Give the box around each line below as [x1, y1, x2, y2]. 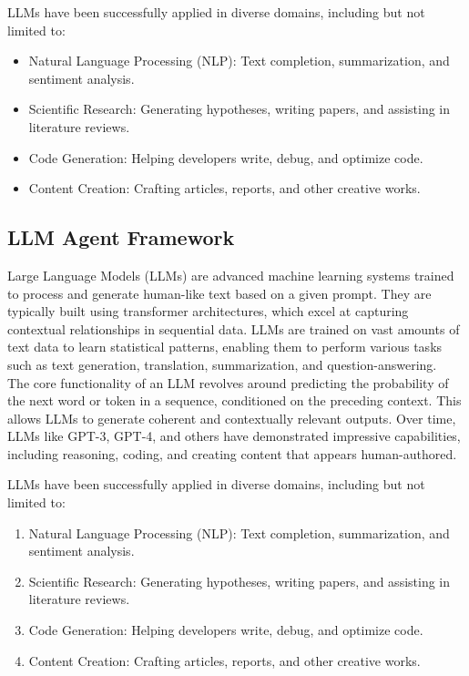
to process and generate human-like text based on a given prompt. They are [7, 283, 432, 302]
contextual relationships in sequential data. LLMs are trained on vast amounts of [7, 319, 460, 338]
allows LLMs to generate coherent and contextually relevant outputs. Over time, [7, 408, 456, 427]
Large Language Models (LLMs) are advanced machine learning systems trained [7, 265, 454, 284]
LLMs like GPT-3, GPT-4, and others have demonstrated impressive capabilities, [7, 426, 461, 446]
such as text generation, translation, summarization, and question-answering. [7, 354, 437, 374]
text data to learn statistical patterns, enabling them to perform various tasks [7, 337, 443, 356]
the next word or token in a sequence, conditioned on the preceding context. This [7, 391, 462, 410]
